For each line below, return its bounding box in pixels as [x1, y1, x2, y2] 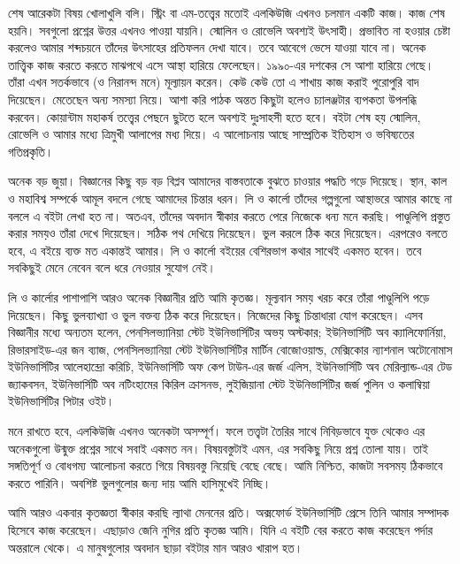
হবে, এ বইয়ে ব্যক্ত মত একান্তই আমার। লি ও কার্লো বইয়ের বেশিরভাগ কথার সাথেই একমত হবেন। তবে [8, 240, 422, 259]
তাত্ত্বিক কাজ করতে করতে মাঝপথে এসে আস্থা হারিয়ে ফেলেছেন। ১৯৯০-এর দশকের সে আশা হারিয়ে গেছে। [8, 55, 434, 73]
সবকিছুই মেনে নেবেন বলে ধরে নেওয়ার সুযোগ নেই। [8, 258, 216, 277]
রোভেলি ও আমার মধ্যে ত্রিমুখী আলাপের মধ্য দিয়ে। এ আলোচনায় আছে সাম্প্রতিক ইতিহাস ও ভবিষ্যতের [8, 125, 415, 143]
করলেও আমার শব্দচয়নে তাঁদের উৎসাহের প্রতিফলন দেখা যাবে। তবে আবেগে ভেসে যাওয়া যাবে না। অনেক [8, 38, 426, 57]
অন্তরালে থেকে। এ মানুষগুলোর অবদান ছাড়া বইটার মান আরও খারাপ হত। [8, 537, 303, 556]
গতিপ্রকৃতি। [8, 141, 54, 160]
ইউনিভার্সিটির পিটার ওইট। [8, 392, 115, 410]
